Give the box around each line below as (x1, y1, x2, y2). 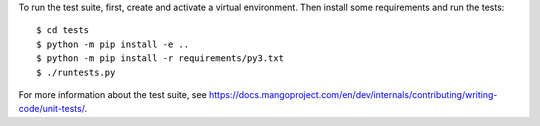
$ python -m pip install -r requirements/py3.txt (36, 53, 285, 64)
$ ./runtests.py (36, 66, 116, 78)
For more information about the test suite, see (18, 88, 207, 100)
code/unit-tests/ (18, 103, 85, 115)
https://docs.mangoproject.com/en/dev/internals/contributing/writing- (208, 88, 498, 100)
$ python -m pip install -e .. (36, 38, 190, 50)
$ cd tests (36, 25, 90, 36)
